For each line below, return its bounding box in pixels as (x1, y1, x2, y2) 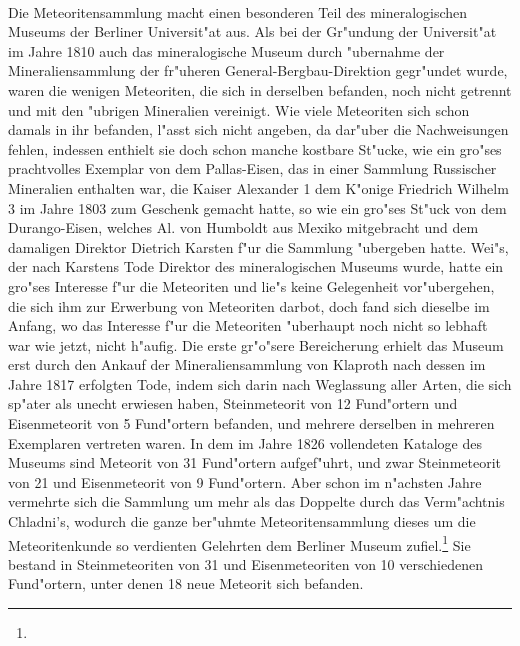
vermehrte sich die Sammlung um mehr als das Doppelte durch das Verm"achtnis (8, 491, 505, 512)
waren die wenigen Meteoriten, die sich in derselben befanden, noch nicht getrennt (8, 79, 512, 100)
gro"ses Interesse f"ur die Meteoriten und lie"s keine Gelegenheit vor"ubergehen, (8, 275, 495, 296)
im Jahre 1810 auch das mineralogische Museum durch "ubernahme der (8, 40, 445, 61)
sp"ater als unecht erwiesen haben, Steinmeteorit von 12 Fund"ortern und (8, 393, 458, 414)
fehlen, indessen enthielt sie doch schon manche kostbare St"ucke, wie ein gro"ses (8, 138, 502, 159)
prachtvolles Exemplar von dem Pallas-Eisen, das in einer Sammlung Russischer (8, 158, 497, 179)
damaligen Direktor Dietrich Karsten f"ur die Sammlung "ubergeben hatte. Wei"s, (8, 236, 509, 257)
